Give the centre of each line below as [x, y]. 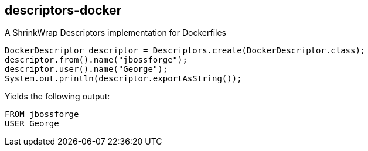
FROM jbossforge [42, 114]
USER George [32, 124]
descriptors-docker [63, 10]
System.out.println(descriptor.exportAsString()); [123, 79]
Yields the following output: [57, 97]
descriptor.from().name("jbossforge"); [96, 60]
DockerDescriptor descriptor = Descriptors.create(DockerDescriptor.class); [185, 51]
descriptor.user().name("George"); [86, 69]
